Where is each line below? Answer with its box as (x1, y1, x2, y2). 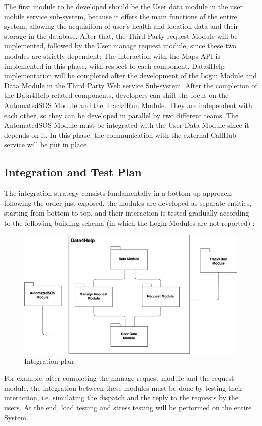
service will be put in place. (4, 139, 89, 150)
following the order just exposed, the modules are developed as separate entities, (4, 197, 252, 208)
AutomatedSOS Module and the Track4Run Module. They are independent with (4, 99, 252, 110)
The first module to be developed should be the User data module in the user (4, 1, 243, 11)
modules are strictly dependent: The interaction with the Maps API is (4, 50, 220, 61)
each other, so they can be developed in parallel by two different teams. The (4, 110, 239, 120)
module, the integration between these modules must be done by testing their (4, 382, 243, 393)
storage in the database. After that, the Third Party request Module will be (4, 30, 238, 41)
